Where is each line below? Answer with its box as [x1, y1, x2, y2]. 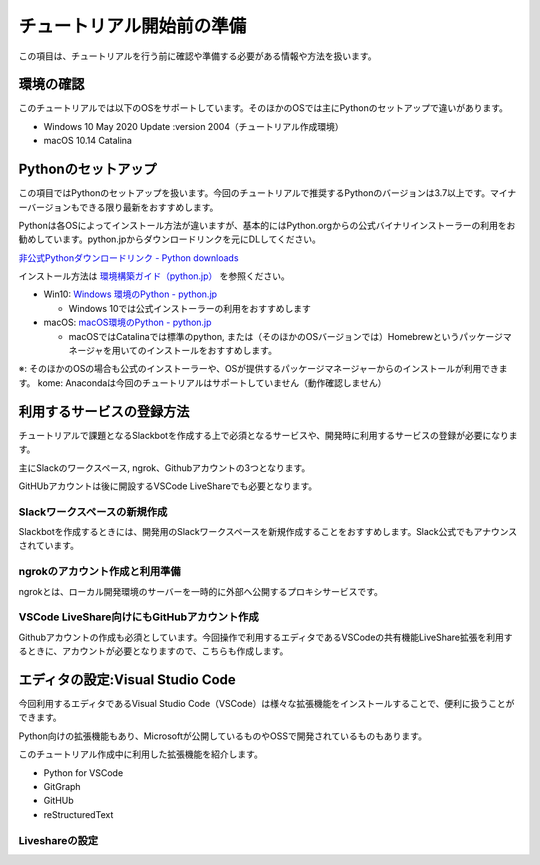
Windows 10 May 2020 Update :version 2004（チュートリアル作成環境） [43, 120, 344, 132]
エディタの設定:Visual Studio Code [18, 671, 237, 688]
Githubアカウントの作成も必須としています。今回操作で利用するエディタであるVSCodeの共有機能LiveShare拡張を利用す [18, 631, 513, 643]
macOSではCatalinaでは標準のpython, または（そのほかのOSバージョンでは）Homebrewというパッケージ [68, 330, 504, 342]
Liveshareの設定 [18, 833, 99, 847]
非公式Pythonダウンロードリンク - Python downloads [18, 251, 239, 264]
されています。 [18, 540, 80, 552]
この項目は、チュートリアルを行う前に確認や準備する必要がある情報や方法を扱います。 [18, 50, 377, 62]
